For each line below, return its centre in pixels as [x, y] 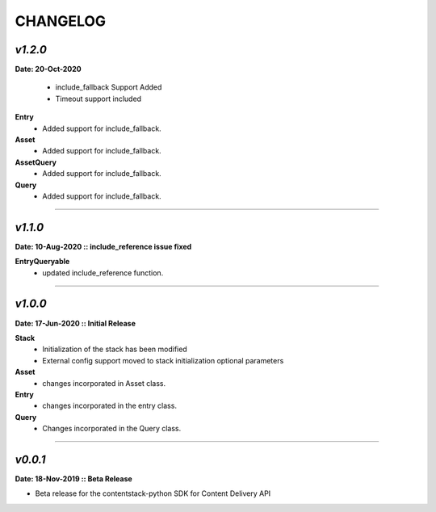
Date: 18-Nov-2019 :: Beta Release [73, 478]
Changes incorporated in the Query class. [112, 429]
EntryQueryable [42, 262]
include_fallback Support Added [109, 87]
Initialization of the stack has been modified [115, 349]
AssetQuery [36, 162]
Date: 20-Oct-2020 [48, 69]
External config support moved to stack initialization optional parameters [163, 360]
